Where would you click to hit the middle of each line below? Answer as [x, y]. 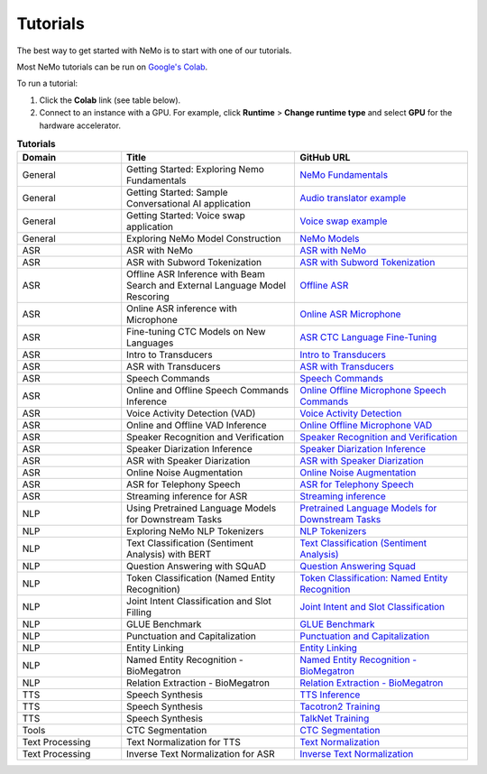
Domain [39, 158]
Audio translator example [353, 198]
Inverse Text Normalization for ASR [201, 754]
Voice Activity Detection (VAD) [191, 413]
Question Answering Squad [358, 567]
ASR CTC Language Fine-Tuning [368, 337]
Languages [150, 343]
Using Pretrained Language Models [202, 508]
